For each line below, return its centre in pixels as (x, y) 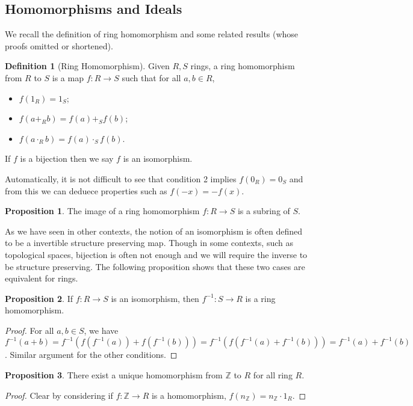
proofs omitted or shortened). (59, 45)
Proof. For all (29, 330)
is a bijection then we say (67, 158)
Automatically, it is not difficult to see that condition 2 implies (121, 178)
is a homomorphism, (189, 395)
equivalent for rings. (42, 278)
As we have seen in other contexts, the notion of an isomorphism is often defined (154, 231)
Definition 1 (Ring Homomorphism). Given (87, 66)
